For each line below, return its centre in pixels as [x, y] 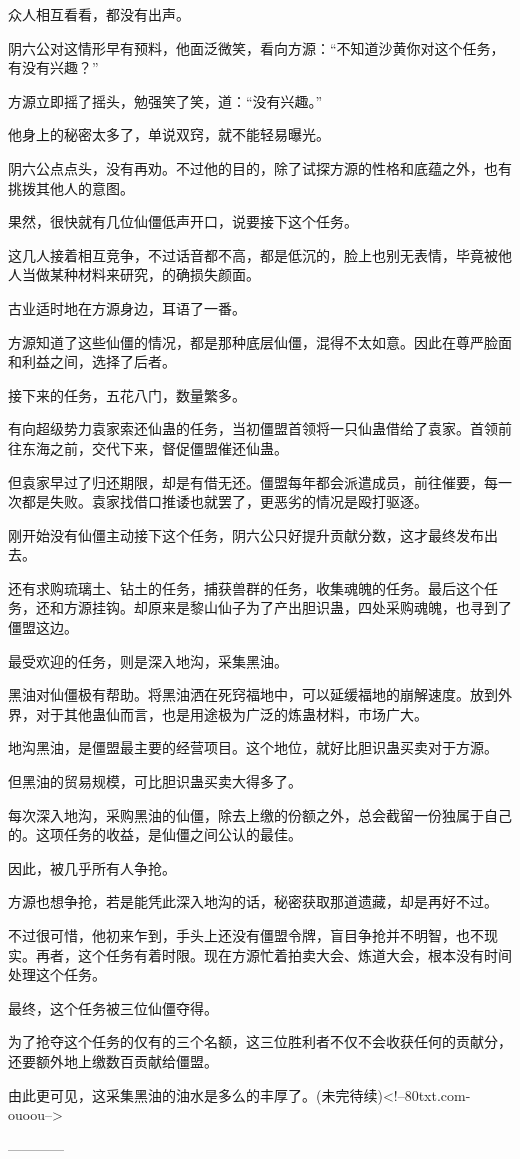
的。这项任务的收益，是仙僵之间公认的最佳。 [155, 834]
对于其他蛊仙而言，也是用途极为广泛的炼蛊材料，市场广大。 [231, 713]
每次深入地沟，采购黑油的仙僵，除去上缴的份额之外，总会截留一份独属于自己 [260, 814]
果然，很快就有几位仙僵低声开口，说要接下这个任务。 [183, 221]
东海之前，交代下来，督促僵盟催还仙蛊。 [154, 447]
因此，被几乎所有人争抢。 [92, 867]
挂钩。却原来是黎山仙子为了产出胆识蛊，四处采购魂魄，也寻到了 [301, 607]
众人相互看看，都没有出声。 [99, 14]
